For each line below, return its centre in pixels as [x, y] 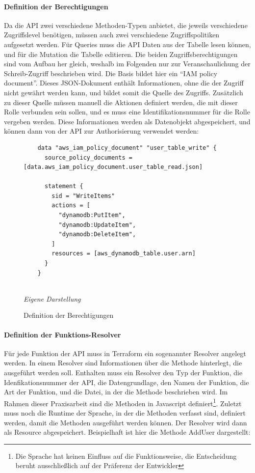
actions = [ [71, 206]
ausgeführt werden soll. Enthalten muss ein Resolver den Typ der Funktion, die [123, 372]
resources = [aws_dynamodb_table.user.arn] [124, 254]
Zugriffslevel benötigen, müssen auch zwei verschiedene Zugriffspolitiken [112, 35]
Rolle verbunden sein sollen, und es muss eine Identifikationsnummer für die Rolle [127, 112]
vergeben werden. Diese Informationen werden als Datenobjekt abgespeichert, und [127, 121]
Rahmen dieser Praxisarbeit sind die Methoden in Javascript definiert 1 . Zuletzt [123, 402]
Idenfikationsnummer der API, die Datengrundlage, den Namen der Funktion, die [127, 382]
